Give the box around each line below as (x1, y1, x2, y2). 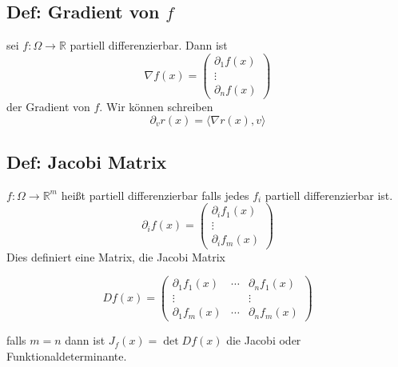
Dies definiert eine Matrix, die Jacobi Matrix (6, 248, 225, 265)
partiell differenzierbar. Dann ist (70, 37, 228, 54)
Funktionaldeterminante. (6, 347, 127, 364)
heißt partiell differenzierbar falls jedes (61, 186, 249, 203)
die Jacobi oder (226, 332, 301, 349)
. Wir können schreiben (99, 98, 213, 114)
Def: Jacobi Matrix (6, 149, 167, 174)
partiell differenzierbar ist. (265, 186, 393, 203)
